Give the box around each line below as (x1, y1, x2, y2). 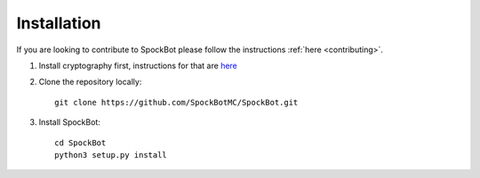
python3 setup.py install (54, 150, 168, 159)
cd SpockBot (54, 137, 107, 148)
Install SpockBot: (38, 117, 101, 128)
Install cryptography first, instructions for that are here (38, 60, 237, 71)
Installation (16, 13, 101, 33)
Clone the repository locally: (38, 76, 142, 88)
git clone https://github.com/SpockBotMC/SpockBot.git (54, 97, 299, 107)
